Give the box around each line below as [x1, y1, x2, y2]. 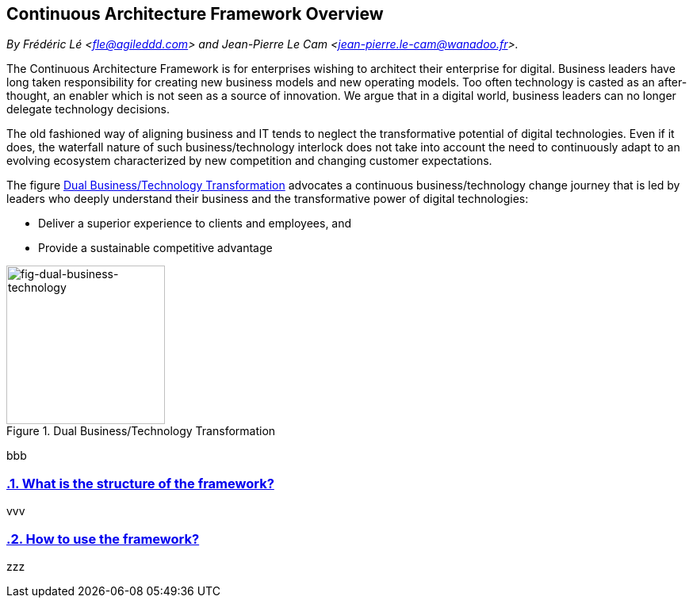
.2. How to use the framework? [6, 530, 200, 547]
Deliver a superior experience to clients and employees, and [38, 216, 352, 231]
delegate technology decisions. [6, 102, 170, 117]
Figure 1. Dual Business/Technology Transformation [6, 424, 276, 438]
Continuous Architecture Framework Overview [6, 4, 384, 24]
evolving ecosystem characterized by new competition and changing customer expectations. [6, 154, 492, 168]
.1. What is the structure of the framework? [6, 475, 274, 491]
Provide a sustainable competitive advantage [38, 241, 273, 255]
